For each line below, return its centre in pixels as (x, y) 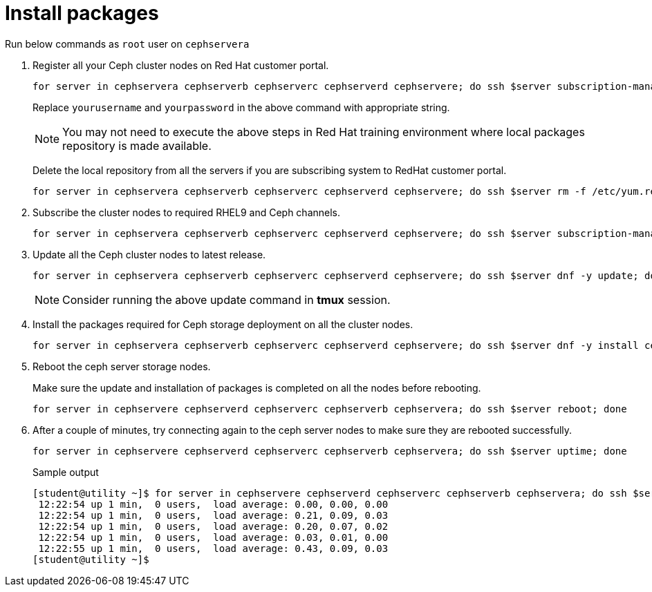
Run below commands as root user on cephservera (127, 44)
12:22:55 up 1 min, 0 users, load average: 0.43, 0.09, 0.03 (213, 548)
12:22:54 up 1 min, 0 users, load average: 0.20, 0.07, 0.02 (213, 526)
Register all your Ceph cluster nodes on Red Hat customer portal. (181, 65)
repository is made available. (137, 145)
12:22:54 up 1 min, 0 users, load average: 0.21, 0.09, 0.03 (213, 515)
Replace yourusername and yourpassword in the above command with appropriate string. (241, 107)
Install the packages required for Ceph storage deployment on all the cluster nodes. (223, 324)
